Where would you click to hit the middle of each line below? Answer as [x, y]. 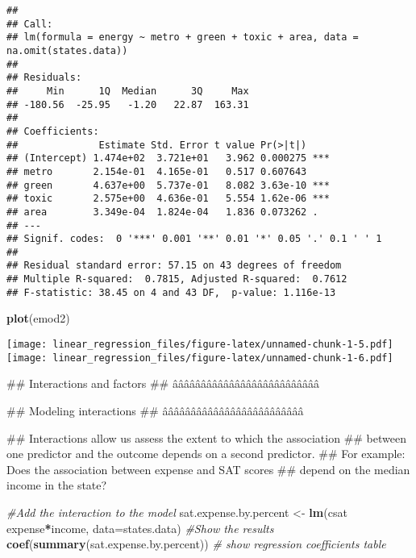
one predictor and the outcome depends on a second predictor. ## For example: [206, 454]
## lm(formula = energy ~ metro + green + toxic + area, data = [183, 37]
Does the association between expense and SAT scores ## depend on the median [208, 469]
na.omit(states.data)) [67, 50]
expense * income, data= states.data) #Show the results [140, 528]
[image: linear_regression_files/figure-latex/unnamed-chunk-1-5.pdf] [200, 345]
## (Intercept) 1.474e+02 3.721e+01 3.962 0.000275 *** [168, 158]
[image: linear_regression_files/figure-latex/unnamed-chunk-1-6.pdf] [200, 358]
